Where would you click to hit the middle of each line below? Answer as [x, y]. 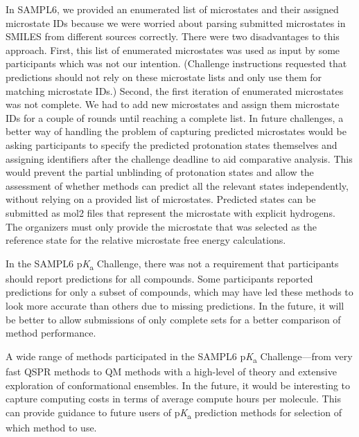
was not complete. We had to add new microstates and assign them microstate [173, 104]
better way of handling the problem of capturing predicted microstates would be [176, 131]
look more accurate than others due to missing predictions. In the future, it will [175, 305]
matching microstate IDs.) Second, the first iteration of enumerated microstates [175, 90]
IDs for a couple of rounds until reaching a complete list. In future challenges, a [175, 117]
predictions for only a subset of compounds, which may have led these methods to [179, 292]
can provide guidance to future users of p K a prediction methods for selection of [174, 413]
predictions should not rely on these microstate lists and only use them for [164, 77]
